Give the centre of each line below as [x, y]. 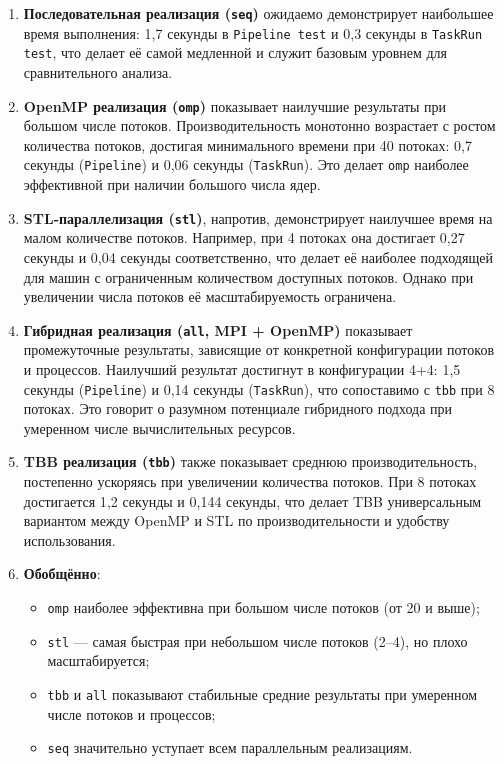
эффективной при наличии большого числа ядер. [172, 184]
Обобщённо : [62, 573]
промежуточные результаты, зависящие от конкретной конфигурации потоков [259, 349]
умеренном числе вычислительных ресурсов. [159, 427]
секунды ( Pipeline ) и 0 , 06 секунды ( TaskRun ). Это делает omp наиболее [246, 164]
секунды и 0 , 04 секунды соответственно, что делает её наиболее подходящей [258, 256]
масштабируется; [98, 660]
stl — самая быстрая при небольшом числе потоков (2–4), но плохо [257, 640]
